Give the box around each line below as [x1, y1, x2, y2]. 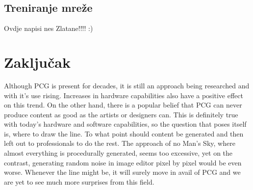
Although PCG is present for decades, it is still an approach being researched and [4, 80, 250, 90]
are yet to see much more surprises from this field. [4, 176, 154, 187]
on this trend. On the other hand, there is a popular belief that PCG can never [4, 100, 242, 110]
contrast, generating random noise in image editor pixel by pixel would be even [4, 157, 242, 167]
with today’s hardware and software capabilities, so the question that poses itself [4, 119, 247, 129]
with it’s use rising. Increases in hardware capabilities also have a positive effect [4, 90, 243, 100]
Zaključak [4, 52, 71, 72]
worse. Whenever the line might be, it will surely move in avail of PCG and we [4, 167, 241, 177]
